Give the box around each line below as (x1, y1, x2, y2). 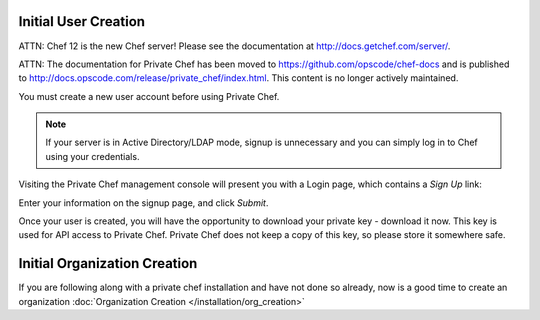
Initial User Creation (18, 13, 145, 30)
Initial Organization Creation (18, 255, 198, 272)
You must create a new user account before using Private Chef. (18, 90, 280, 102)
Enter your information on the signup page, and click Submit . (18, 196, 269, 209)
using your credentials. (45, 150, 140, 162)
